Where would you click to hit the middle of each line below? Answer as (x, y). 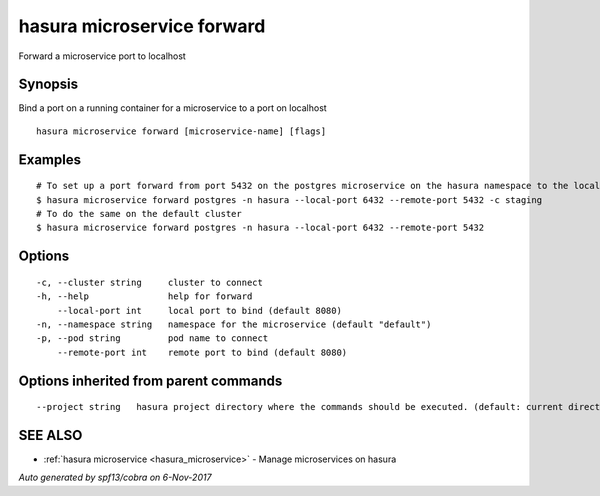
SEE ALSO (50, 435)
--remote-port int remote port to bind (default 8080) (202, 352)
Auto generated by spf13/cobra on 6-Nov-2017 (115, 477)
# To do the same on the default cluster (139, 214)
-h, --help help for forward (144, 296)
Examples (50, 159)
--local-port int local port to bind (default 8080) (199, 310)
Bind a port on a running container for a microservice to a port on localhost (172, 108)
